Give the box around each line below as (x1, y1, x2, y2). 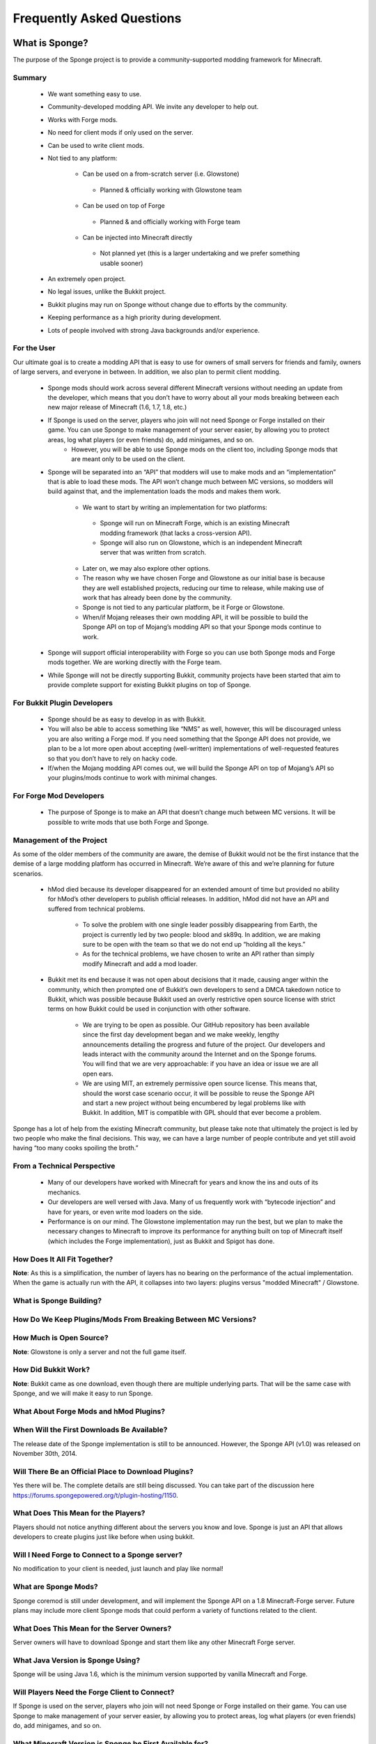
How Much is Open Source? (13, 1333, 109, 1343)
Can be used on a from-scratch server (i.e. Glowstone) (82, 170, 240, 178)
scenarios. (13, 869, 43, 878)
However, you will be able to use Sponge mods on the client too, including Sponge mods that (71, 445, 338, 453)
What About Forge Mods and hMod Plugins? (13, 1406, 166, 1416)
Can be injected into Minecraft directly (82, 233, 193, 241)
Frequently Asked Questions (13, 10, 182, 26)
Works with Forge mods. (47, 115, 118, 123)
